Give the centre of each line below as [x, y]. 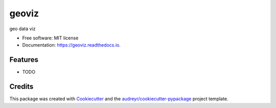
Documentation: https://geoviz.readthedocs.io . [72, 45]
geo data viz [22, 29]
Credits [21, 87]
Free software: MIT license [50, 38]
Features [24, 60]
